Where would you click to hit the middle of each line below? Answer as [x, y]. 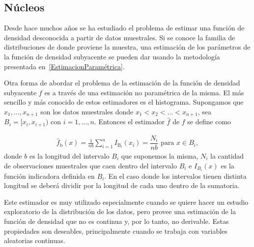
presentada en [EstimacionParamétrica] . [64, 66]
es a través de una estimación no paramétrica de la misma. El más [144, 92]
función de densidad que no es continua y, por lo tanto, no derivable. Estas [116, 221]
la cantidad [227, 155]
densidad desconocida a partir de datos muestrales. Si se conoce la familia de [120, 37]
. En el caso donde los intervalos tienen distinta [175, 176]
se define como [209, 122]
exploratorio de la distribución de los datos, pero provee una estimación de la [120, 211]
